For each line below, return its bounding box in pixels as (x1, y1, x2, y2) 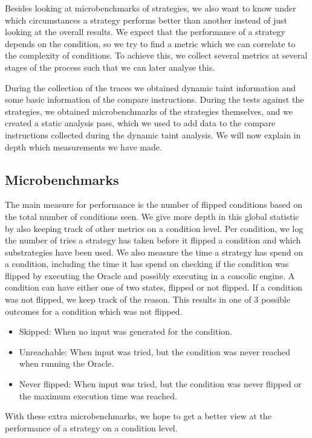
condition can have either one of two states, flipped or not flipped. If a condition (5, 281, 302, 294)
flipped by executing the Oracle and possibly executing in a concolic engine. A (5, 269, 295, 282)
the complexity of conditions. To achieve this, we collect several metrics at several (5, 49, 308, 62)
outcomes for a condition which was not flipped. (5, 304, 183, 317)
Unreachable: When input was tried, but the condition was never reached (19, 345, 291, 358)
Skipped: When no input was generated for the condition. (19, 325, 232, 338)
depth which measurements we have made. (5, 140, 162, 153)
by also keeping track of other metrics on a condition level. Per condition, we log (5, 222, 304, 234)
